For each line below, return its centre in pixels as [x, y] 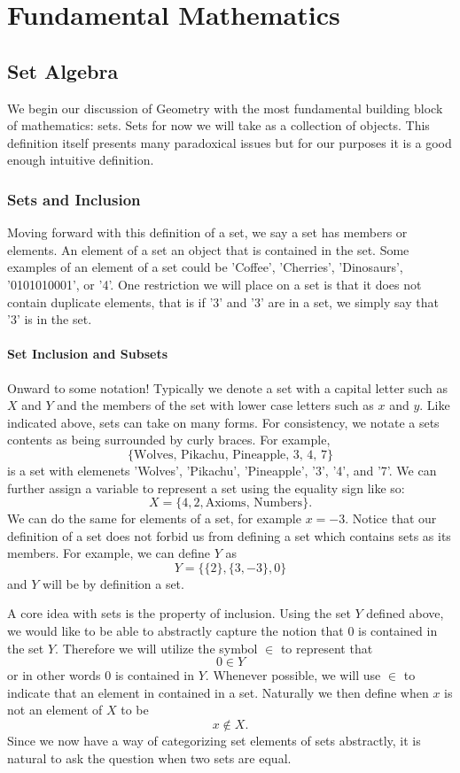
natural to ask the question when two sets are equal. [149, 758]
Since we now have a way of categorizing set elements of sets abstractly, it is [214, 741]
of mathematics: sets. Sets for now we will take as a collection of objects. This [218, 125]
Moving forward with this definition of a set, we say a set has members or [207, 232]
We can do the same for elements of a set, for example [154, 518]
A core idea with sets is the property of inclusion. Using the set [179, 613]
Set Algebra [63, 70]
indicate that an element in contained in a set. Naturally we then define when [218, 692]
